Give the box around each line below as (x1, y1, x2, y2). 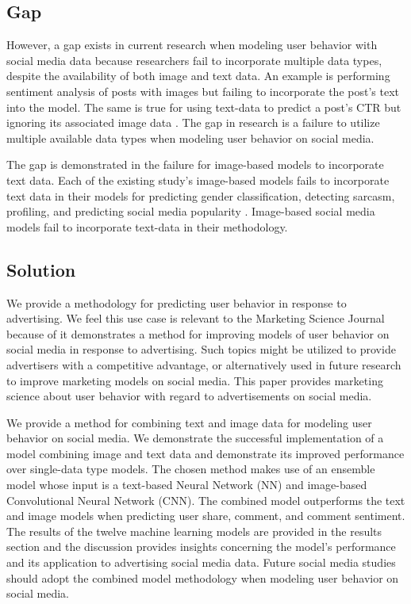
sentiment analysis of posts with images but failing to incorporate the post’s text (6, 82, 399, 99)
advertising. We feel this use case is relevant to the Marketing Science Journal (6, 310, 385, 327)
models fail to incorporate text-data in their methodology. (6, 218, 288, 235)
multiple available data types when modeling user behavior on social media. (6, 129, 375, 146)
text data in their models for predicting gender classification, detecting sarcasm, (6, 187, 395, 204)
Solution (6, 257, 76, 281)
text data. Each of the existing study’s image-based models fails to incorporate (6, 171, 390, 188)
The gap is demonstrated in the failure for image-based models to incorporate (6, 156, 384, 173)
